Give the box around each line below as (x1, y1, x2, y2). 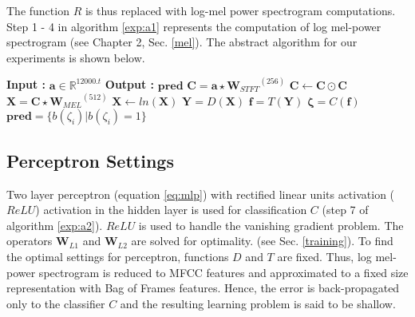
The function (6, 2, 69, 18)
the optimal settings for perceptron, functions (6, 248, 229, 265)
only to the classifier (6, 295, 105, 311)
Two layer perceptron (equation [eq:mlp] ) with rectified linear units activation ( (6, 185, 395, 202)
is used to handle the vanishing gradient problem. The (138, 216, 404, 233)
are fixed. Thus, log (277, 248, 372, 265)
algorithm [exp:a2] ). (6, 216, 103, 233)
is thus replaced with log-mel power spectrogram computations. (85, 2, 396, 18)
